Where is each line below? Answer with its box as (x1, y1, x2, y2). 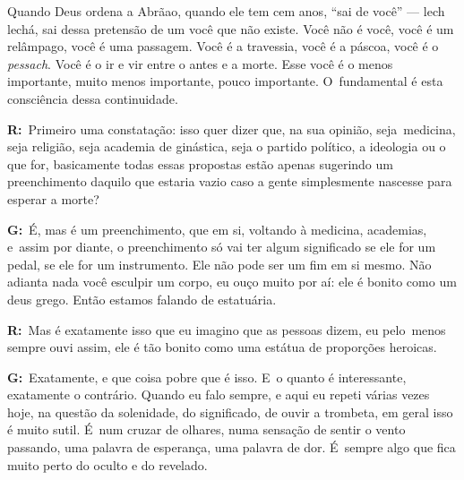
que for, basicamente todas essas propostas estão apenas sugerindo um (7, 154, 393, 173)
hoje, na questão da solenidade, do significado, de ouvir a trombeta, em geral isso (7, 402, 453, 421)
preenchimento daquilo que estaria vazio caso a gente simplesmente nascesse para (7, 172, 452, 191)
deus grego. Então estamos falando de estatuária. (7, 289, 277, 308)
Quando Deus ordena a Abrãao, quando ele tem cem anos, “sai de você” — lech (7, 2, 445, 20)
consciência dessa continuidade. (7, 89, 178, 107)
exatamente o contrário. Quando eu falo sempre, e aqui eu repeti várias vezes (7, 385, 430, 404)
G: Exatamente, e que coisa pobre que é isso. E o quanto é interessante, (7, 367, 407, 386)
